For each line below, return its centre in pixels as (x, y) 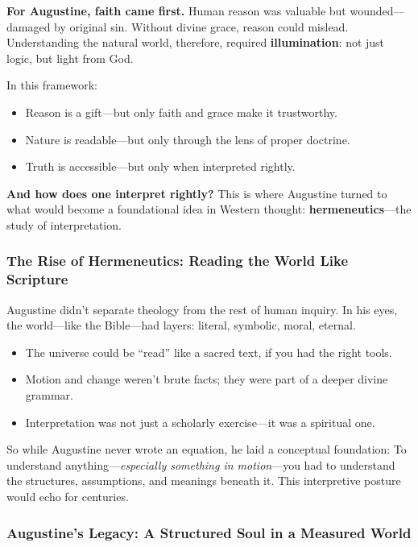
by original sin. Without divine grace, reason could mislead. (201, 26)
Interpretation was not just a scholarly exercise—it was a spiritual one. (200, 422)
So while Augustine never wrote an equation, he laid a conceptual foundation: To (207, 449)
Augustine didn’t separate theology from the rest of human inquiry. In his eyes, (202, 309)
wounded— (377, 10)
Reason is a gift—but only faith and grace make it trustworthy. (181, 112)
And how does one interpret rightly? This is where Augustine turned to (197, 193)
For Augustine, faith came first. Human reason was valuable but (176, 10)
